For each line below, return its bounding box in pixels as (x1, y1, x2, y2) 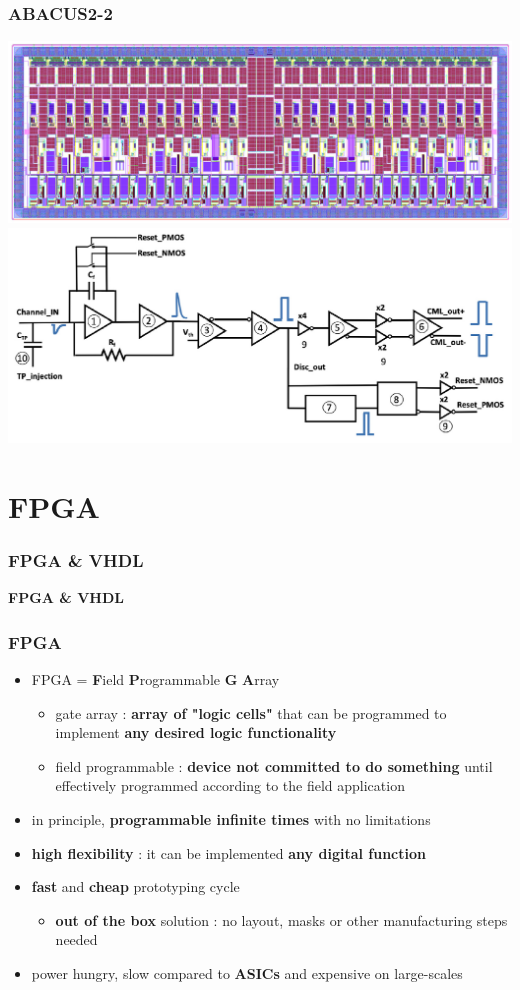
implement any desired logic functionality (55, 722, 337, 743)
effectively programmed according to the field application (55, 775, 405, 796)
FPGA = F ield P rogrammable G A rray (31, 669, 280, 689)
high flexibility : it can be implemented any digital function (31, 842, 426, 863)
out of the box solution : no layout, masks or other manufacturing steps (55, 909, 508, 930)
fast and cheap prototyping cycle (31, 876, 240, 897)
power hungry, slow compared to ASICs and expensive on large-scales (31, 962, 463, 983)
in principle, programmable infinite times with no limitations (31, 808, 431, 829)
